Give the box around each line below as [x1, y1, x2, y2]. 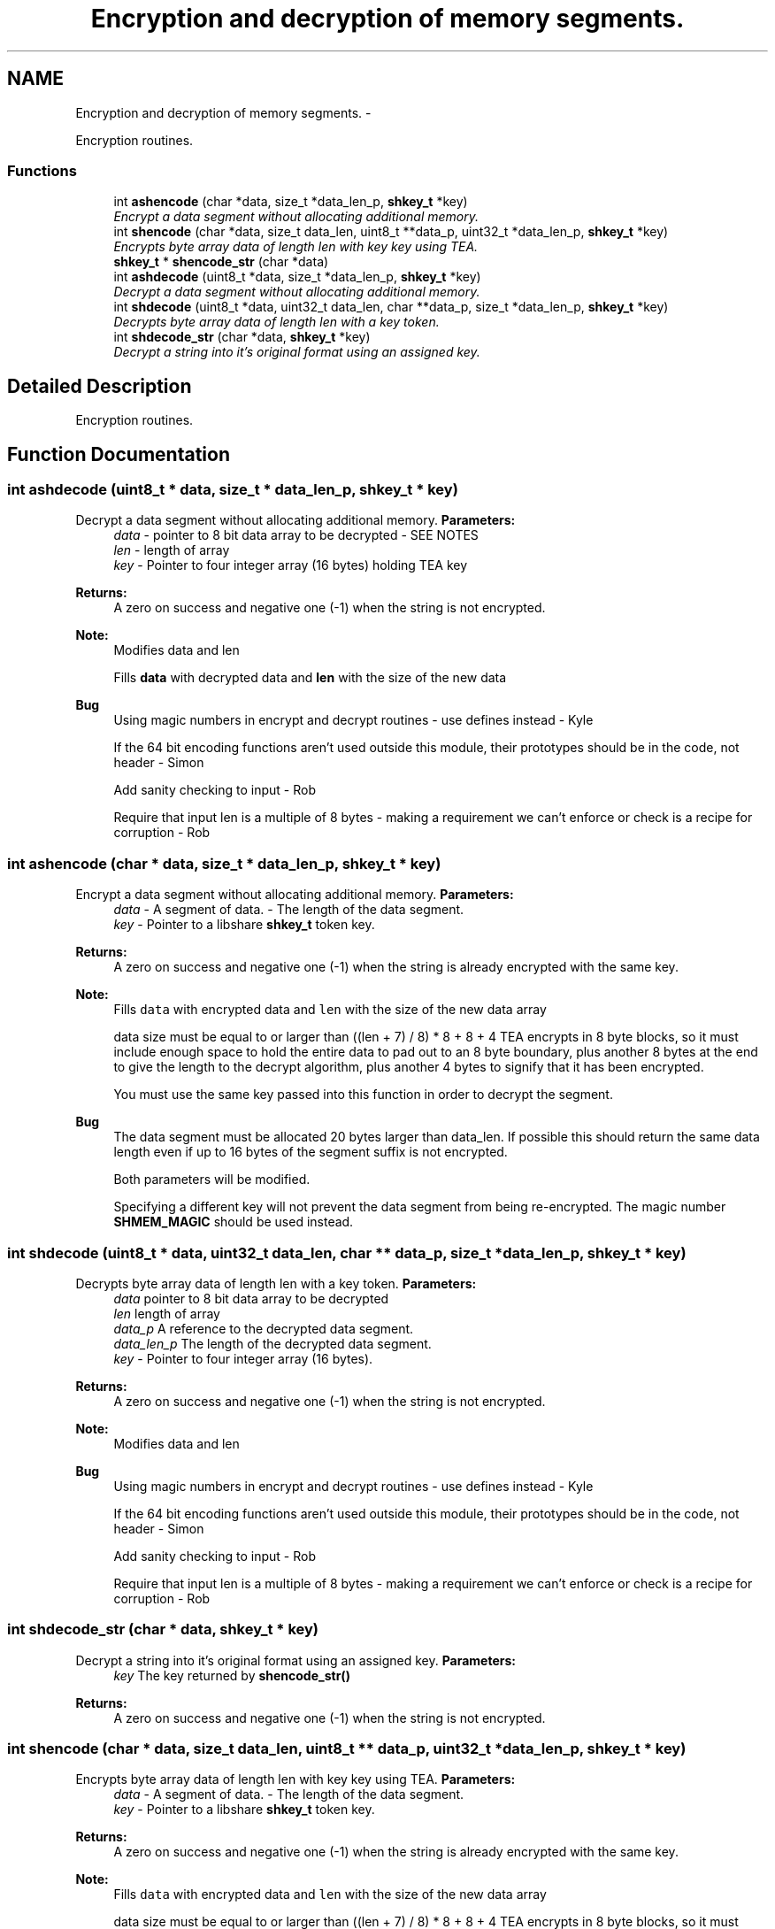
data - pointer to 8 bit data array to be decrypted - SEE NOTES [113, 527, 479, 543]
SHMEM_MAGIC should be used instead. [113, 1214, 354, 1230]
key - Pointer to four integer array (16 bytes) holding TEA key [113, 557, 468, 573]
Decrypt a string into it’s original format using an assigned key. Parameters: [75, 1652, 516, 1668]
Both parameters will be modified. [113, 1172, 311, 1187]
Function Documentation [7, 442, 230, 465]
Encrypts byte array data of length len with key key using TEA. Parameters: [75, 1771, 516, 1787]
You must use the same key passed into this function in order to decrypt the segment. [113, 1087, 613, 1103]
